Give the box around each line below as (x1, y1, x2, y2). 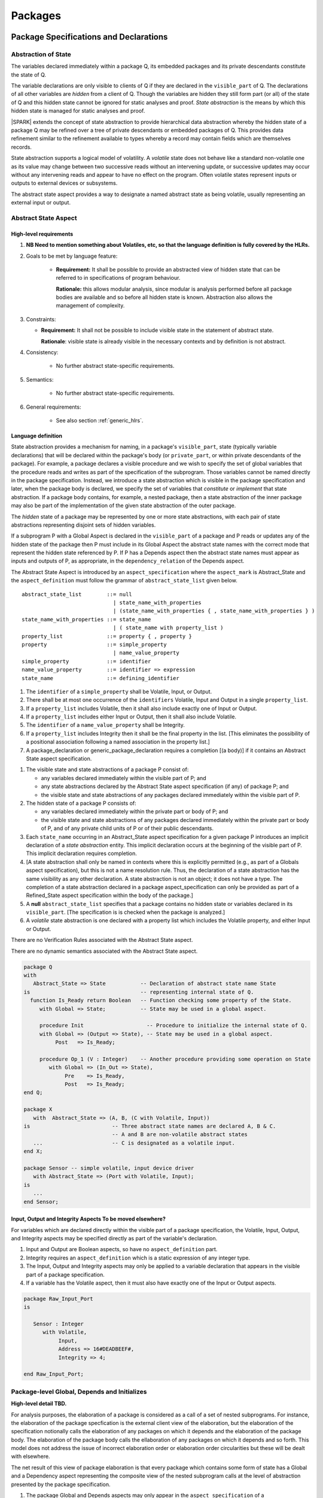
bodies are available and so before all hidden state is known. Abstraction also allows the (56, 294, 273, 301)
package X (23, 1106, 53, 1113)
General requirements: (26, 403, 81, 410)
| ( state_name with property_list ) (112, 624, 224, 632)
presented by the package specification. (11, 1481, 111, 1488)
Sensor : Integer (33, 1321, 84, 1327)
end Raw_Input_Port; (23, 1371, 84, 1378)
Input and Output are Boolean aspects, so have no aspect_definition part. (26, 1246, 218, 1253)
